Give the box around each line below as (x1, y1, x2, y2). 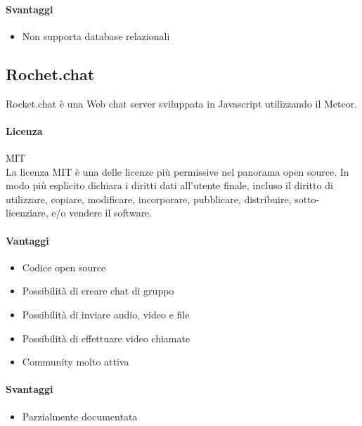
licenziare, (6, 205, 49, 220)
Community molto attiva (22, 354, 129, 369)
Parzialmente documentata (22, 408, 138, 423)
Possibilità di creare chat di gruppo (22, 283, 174, 298)
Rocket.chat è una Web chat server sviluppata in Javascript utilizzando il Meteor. (6, 96, 358, 110)
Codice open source (22, 259, 106, 274)
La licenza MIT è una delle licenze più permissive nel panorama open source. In (6, 164, 349, 179)
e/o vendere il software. (51, 205, 153, 220)
